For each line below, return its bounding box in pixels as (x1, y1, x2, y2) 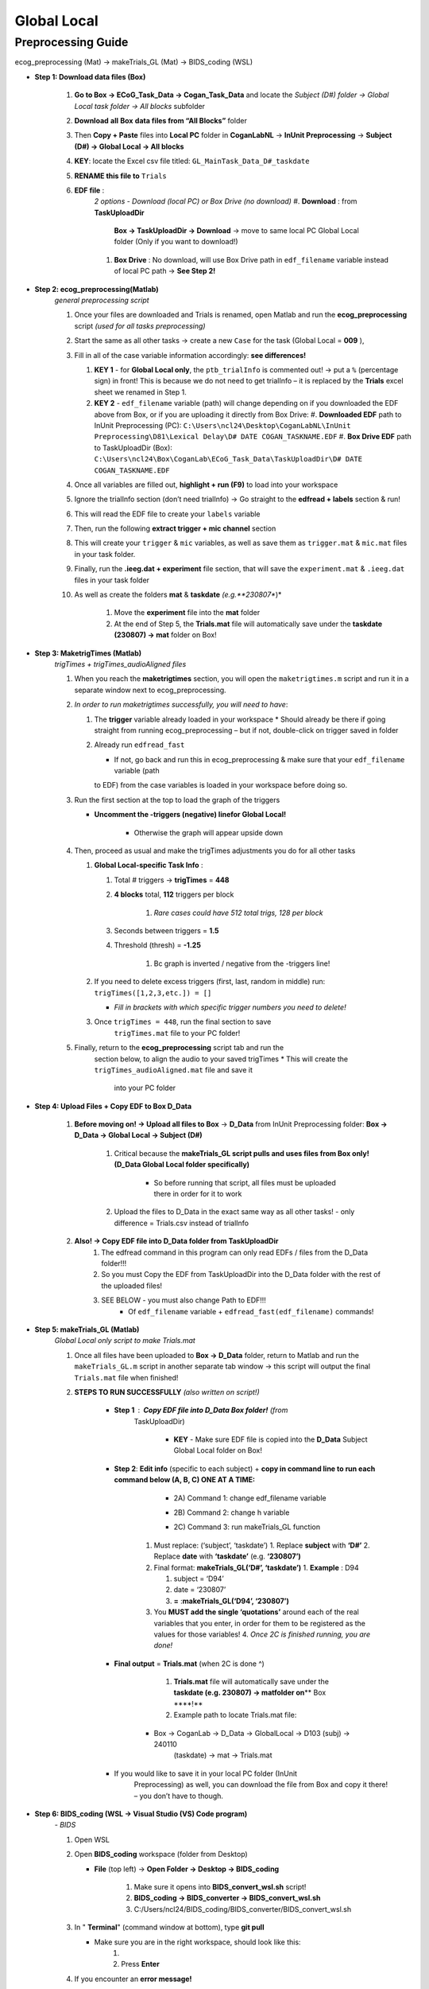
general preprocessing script (54, 295, 150, 306)
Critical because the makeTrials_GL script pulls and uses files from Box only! (114, 1148, 369, 1158)
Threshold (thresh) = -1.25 (114, 940, 202, 950)
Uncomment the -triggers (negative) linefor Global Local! (94, 810, 286, 819)
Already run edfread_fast (94, 740, 185, 749)
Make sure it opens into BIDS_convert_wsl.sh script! (133, 1882, 307, 1891)
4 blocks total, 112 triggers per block (114, 889, 234, 899)
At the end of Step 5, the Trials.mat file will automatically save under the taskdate (114, 619, 383, 629)
